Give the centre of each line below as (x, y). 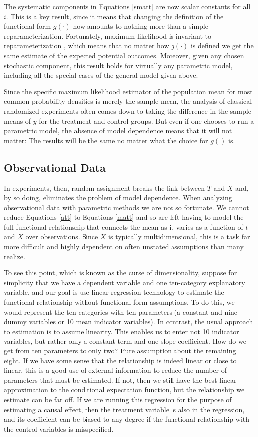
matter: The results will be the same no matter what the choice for (106, 140)
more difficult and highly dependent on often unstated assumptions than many (124, 246)
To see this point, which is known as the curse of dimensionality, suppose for (121, 273)
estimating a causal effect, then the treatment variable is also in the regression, (124, 409)
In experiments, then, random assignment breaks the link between (105, 188)
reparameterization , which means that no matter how (86, 45)
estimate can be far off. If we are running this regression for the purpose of (118, 399)
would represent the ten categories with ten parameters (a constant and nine (121, 311)
